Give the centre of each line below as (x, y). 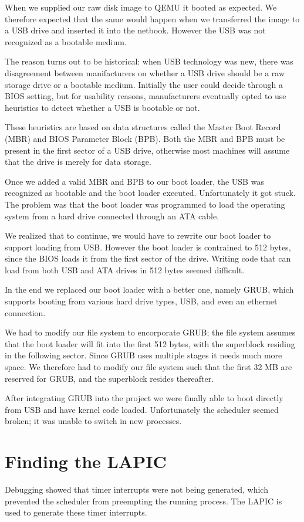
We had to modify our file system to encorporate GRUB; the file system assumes (150, 332)
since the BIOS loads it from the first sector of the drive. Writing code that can (148, 258)
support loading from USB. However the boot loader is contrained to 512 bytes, (148, 247)
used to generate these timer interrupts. (76, 512)
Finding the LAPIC (86, 461)
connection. (25, 312)
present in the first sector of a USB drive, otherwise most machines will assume (147, 150)
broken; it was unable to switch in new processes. (93, 421)
